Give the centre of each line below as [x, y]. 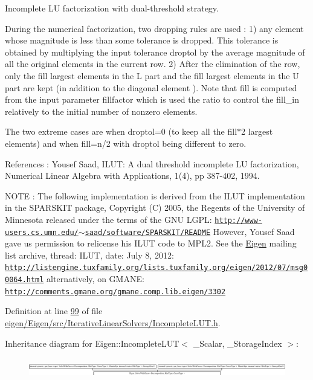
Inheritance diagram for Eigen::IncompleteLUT [92, 343]
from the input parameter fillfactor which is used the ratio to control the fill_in [152, 99]
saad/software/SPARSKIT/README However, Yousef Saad [190, 231]
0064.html [24, 280]
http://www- [238, 220]
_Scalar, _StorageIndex [237, 343]
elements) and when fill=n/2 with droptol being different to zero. [126, 143]
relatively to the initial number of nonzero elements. [101, 111]
